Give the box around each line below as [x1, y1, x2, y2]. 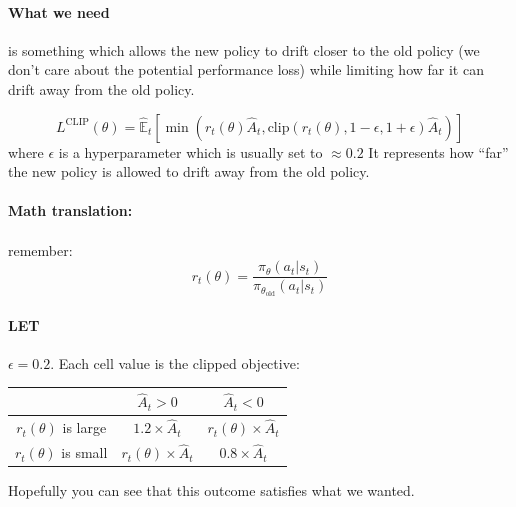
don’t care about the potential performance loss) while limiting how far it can [8, 59, 484, 80]
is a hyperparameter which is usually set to [58, 141, 323, 162]
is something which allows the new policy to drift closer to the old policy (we [8, 39, 480, 60]
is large [62, 417, 107, 438]
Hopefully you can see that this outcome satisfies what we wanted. [8, 480, 415, 501]
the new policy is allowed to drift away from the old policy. [8, 161, 370, 182]
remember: [8, 239, 73, 260]
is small [61, 442, 108, 463]
